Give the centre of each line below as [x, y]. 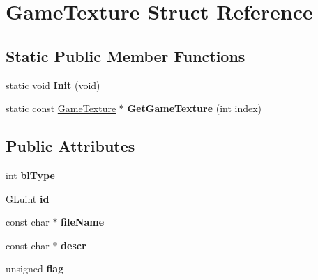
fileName [83, 222]
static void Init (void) [53, 85]
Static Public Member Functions [126, 55]
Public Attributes [70, 146]
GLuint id [28, 198]
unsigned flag [35, 269]
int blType [30, 174]
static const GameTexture [61, 108]
